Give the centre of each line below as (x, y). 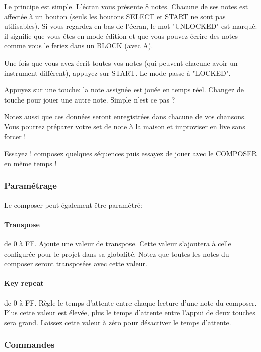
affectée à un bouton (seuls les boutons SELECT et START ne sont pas (115, 16)
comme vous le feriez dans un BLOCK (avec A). (79, 46)
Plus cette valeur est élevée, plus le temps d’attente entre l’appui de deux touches (130, 312)
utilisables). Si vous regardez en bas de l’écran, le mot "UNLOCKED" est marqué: (131, 26)
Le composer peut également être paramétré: (73, 204)
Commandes (29, 345)
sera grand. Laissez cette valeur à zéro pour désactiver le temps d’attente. (118, 322)
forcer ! (15, 136)
